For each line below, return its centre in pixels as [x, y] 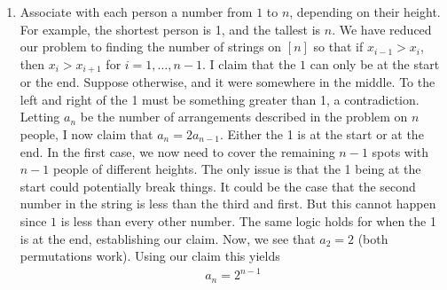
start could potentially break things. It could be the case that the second [218, 186]
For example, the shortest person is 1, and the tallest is [170, 29]
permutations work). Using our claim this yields [150, 256]
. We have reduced [382, 29]
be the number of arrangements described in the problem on [244, 117]
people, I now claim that [86, 134]
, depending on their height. [365, 12]
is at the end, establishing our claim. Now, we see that [168, 238]
